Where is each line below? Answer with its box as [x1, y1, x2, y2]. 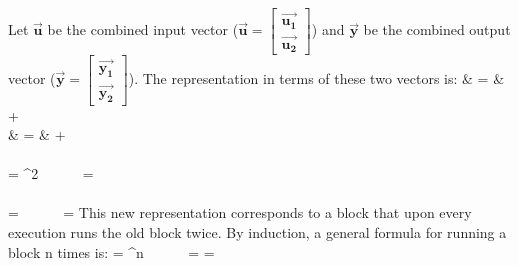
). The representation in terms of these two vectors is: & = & [128, 67, 505, 88]
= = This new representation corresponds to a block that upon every [8, 202, 472, 223]
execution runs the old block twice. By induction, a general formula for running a [8, 222, 507, 243]
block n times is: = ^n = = [8, 241, 215, 262]
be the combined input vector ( [47, 19, 239, 40]
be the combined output [363, 19, 511, 40]
